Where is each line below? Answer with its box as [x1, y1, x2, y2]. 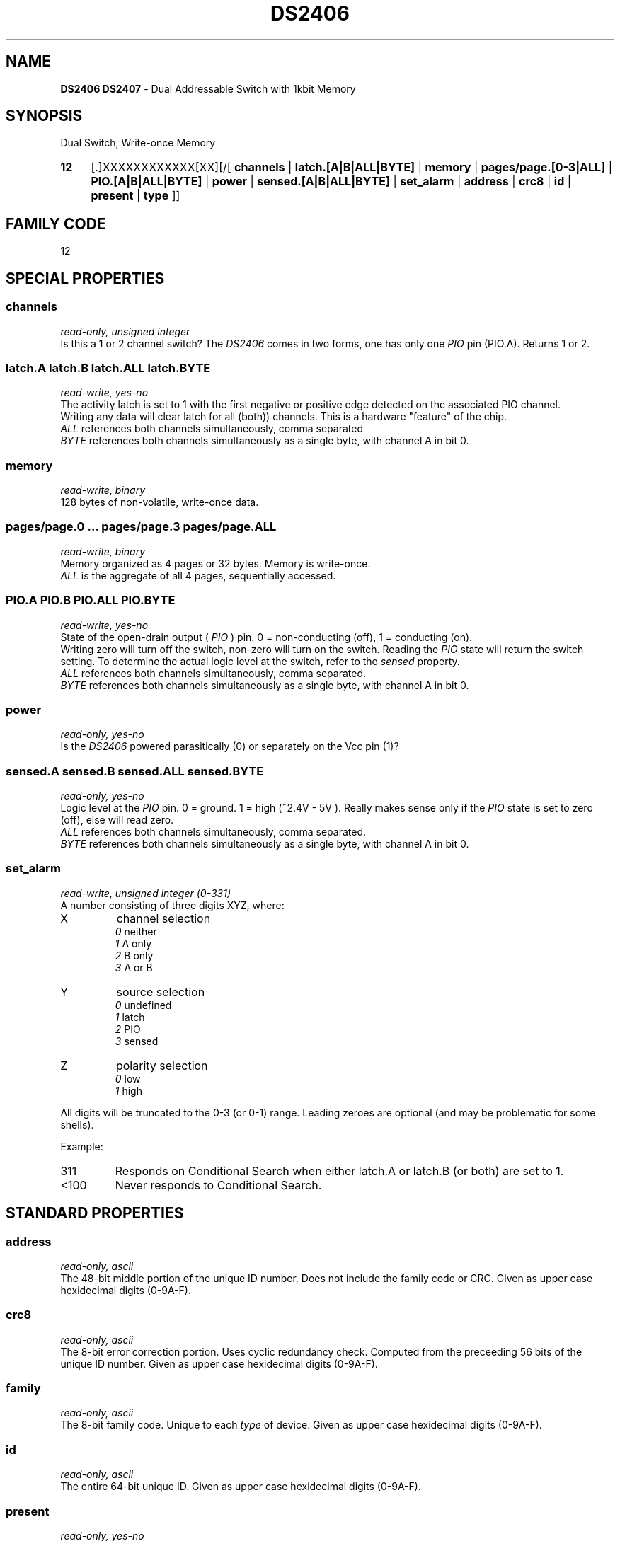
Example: [60, 1140, 103, 1153]
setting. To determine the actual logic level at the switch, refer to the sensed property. [60, 654, 460, 667]
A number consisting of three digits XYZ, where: [60, 899, 285, 911]
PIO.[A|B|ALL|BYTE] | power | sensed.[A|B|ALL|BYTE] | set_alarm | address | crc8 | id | [91, 174, 572, 189]
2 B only [115, 949, 154, 962]
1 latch [115, 1010, 145, 1023]
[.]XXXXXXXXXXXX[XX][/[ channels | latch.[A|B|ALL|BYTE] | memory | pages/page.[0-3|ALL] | [91, 160, 613, 175]
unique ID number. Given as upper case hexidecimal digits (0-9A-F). [60, 1357, 378, 1370]
